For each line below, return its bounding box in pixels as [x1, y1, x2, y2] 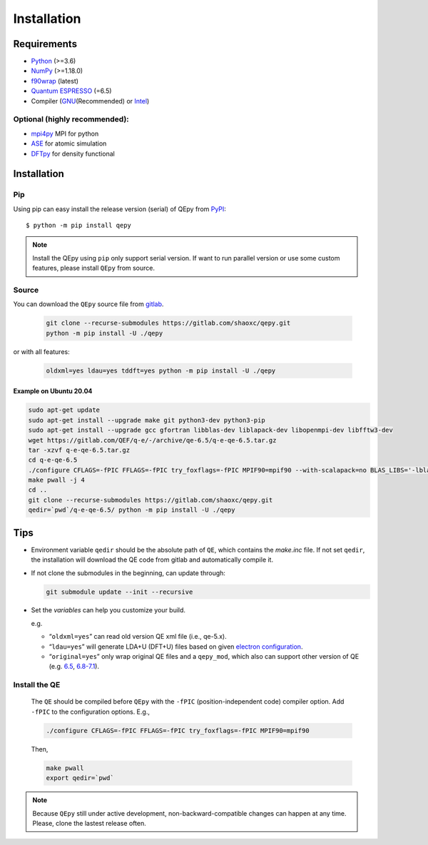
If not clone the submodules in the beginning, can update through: [31, 568, 226, 577]
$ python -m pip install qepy [26, 221, 132, 230]
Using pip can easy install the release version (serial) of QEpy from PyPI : [13, 204, 226, 213]
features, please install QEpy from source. [32, 264, 156, 273]
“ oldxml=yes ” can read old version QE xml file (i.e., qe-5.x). [49, 632, 228, 641]
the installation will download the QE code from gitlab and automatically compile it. [31, 555, 274, 564]
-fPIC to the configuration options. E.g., [31, 707, 150, 716]
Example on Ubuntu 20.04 [13, 387, 93, 395]
